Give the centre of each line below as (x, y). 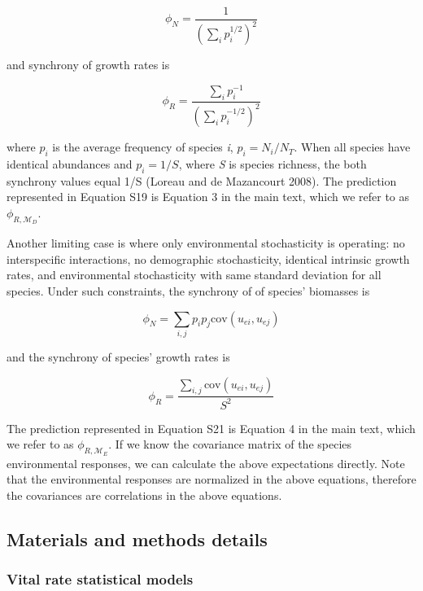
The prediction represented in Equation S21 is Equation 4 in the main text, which (211, 428)
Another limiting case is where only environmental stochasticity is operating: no (206, 243)
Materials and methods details (137, 538)
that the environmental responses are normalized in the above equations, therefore (211, 479)
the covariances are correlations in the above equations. (144, 495)
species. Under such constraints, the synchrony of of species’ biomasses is (188, 291)
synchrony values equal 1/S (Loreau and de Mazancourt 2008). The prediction (202, 180)
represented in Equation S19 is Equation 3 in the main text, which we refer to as (208, 197)
